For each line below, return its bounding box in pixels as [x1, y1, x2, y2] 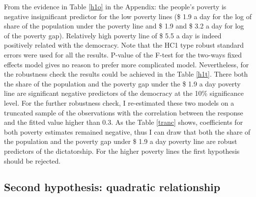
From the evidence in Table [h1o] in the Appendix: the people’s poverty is [4, 1, 227, 11]
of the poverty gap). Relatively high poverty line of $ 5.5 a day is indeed [4, 30, 222, 40]
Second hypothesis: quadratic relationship [4, 179, 221, 195]
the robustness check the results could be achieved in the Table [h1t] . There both [4, 69, 248, 79]
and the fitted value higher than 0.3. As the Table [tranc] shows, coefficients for [4, 117, 243, 127]
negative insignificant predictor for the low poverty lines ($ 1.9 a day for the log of [4, 11, 252, 21]
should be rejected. [4, 155, 61, 166]
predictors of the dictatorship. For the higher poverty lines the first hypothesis [4, 145, 240, 156]
